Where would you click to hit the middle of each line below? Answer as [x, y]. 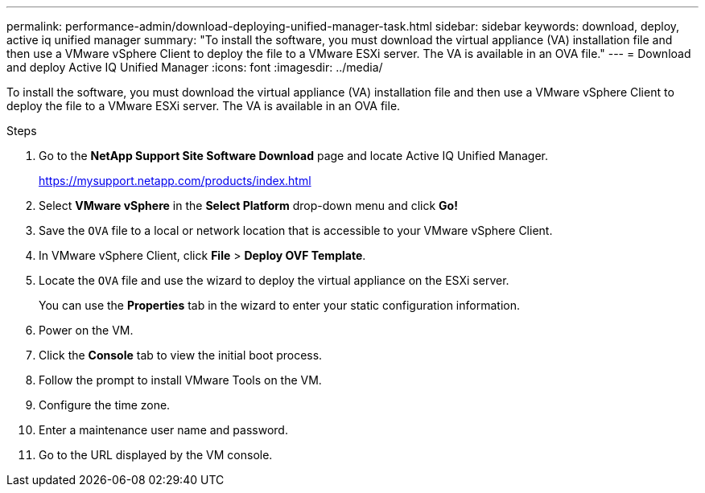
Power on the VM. [86, 330]
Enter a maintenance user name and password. [163, 430]
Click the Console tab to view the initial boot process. [181, 355]
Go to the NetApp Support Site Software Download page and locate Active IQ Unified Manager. [294, 156]
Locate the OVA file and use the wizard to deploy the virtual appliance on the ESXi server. [274, 280]
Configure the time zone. [105, 405]
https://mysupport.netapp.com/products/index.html [175, 181]
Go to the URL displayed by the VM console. [156, 455]
